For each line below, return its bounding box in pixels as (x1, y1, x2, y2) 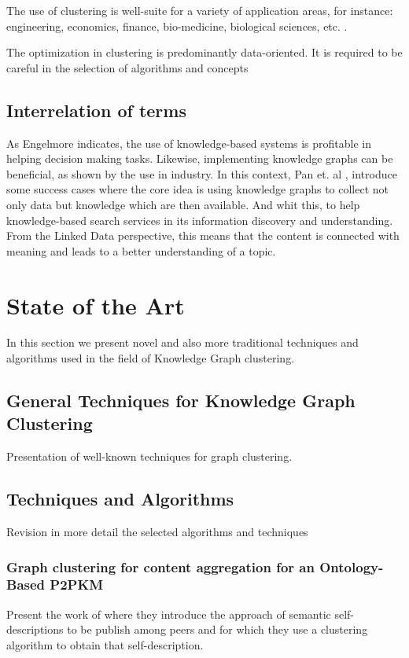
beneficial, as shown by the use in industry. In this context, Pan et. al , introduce (6, 165, 397, 182)
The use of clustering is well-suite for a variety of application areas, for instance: (6, 2, 393, 18)
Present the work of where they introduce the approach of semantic (6, 605, 331, 622)
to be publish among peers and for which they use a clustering (67, 621, 368, 638)
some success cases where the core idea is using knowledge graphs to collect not (6, 181, 389, 197)
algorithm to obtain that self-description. (6, 636, 204, 652)
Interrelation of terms (6, 97, 186, 122)
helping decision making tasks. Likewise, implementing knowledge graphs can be (6, 150, 393, 167)
